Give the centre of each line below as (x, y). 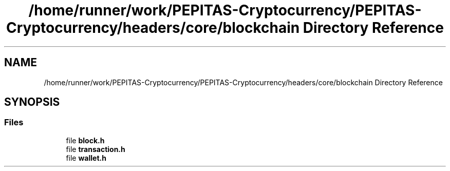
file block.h (85, 140)
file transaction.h (96, 149)
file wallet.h (86, 158)
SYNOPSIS (32, 102)
